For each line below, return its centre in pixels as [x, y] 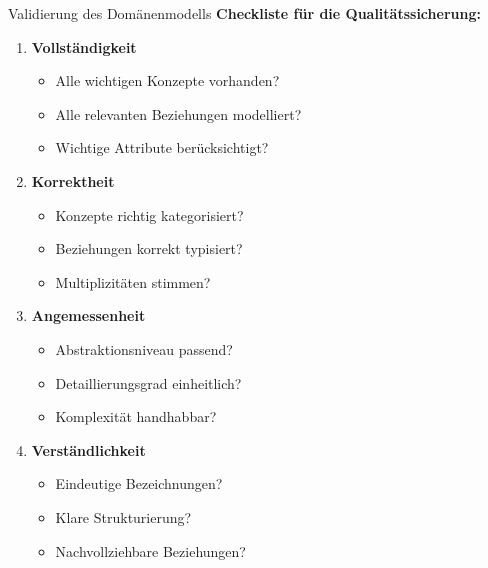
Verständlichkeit [88, 449]
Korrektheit [73, 180]
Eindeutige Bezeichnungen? [139, 483]
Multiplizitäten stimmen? [133, 281]
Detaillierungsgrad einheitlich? [148, 382]
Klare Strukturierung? [123, 516]
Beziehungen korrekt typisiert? [149, 248]
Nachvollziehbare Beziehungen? [150, 550]
